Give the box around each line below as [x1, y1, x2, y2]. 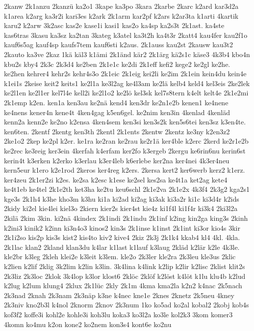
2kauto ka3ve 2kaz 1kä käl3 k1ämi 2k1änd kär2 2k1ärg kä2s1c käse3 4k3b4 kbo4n [4, 49, 250, 59]
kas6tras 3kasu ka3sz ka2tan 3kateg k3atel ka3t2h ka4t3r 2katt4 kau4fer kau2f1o [4, 30, 248, 40]
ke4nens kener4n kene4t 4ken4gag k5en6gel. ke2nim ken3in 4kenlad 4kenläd [4, 107, 230, 117]
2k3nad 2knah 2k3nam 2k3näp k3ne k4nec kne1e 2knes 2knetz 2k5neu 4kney [4, 290, 234, 300]
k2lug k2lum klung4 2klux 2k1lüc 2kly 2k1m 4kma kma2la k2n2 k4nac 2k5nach [4, 280, 242, 291]
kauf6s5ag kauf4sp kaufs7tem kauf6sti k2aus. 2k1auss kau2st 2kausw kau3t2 [4, 39, 233, 50]
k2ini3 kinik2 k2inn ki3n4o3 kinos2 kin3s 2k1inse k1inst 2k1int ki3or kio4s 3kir [4, 222, 240, 233]
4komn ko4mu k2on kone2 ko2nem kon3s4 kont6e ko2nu [4, 319, 172, 329]
